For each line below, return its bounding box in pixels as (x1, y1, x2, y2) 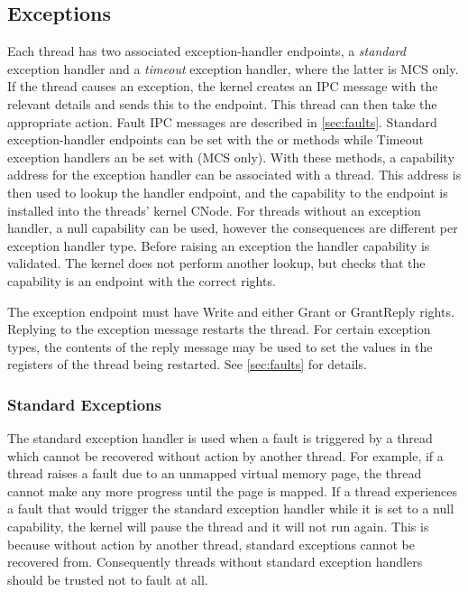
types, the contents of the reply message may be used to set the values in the (7, 337, 433, 356)
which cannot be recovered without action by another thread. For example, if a (7, 446, 444, 465)
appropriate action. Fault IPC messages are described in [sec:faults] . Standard (7, 112, 437, 131)
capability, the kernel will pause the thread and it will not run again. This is (7, 517, 429, 536)
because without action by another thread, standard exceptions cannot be (7, 534, 415, 553)
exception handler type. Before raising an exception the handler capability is (7, 236, 430, 254)
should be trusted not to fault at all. (7, 569, 208, 588)
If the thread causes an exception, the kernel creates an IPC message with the (7, 77, 438, 96)
